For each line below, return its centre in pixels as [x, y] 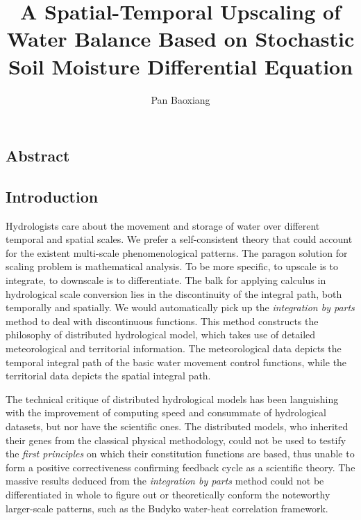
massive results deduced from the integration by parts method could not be [165, 481]
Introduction [52, 196]
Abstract [38, 156]
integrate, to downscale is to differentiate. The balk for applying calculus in [166, 280]
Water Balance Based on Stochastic [180, 39]
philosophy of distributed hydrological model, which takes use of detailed [161, 334]
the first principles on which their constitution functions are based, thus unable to [180, 454]
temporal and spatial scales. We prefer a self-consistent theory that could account [179, 239]
